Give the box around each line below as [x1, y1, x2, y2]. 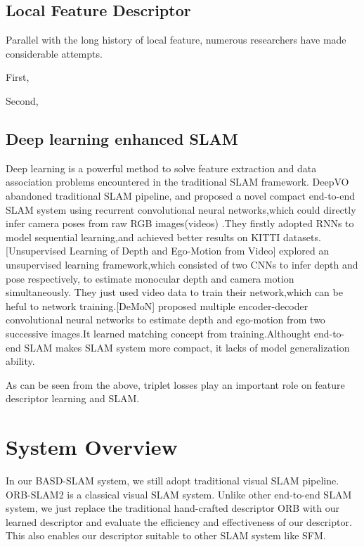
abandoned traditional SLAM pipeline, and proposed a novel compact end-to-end [6, 188, 356, 202]
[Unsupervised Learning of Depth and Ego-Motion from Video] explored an [6, 243, 330, 258]
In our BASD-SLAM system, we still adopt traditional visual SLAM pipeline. [6, 473, 339, 487]
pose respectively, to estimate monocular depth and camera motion [6, 271, 294, 285]
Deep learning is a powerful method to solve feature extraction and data [6, 160, 317, 175]
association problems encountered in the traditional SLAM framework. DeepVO [6, 174, 349, 189]
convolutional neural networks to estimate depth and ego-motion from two [6, 312, 325, 327]
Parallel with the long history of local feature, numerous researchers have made [6, 32, 346, 47]
